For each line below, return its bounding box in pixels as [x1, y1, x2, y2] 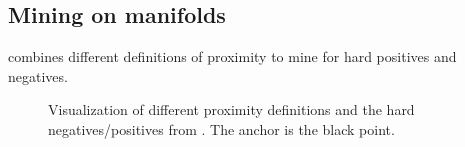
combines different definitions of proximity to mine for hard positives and [8, 46, 457, 67]
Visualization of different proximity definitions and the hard [48, 99, 415, 120]
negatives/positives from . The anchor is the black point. [48, 118, 395, 139]
